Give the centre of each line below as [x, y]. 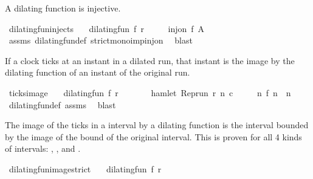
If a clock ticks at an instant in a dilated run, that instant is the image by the [150, 60]
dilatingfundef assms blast [62, 104]
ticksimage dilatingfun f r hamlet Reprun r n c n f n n [150, 92]
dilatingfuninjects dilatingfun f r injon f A [107, 28]
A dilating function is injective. [63, 8]
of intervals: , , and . [43, 148]
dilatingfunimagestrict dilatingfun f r [85, 168]
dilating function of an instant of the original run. [98, 72]
